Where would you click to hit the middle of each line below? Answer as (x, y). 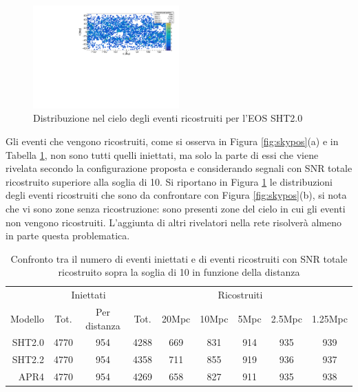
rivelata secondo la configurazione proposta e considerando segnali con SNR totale (179, 168)
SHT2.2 (28, 359)
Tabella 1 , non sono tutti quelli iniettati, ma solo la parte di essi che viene (162, 154)
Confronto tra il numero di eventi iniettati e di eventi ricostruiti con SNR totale (179, 258)
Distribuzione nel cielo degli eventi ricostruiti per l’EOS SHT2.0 (168, 118)
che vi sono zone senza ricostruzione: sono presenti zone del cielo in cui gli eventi (176, 208)
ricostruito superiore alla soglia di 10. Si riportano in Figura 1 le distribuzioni (169, 181)
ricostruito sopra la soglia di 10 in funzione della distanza (179, 272)
